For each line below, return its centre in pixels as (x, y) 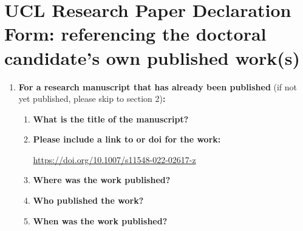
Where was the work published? (102, 180)
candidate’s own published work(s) (152, 57)
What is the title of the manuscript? (111, 119)
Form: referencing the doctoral (135, 34)
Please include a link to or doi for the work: (127, 139)
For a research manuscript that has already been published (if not (158, 86)
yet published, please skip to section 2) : (92, 99)
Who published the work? (88, 200)
